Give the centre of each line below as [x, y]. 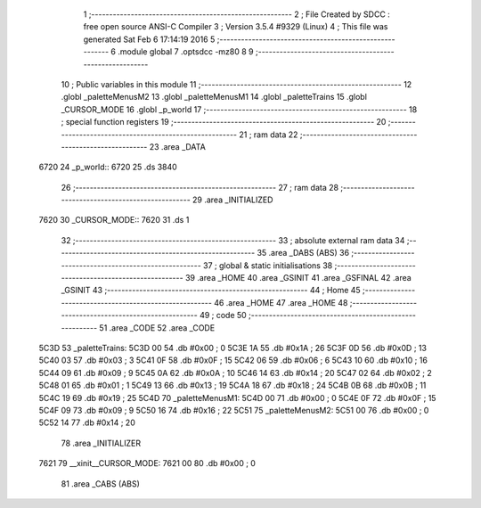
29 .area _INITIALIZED [232, 200]
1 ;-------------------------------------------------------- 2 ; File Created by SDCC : [237, 14]
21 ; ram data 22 [269, 135]
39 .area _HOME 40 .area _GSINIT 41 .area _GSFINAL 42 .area [298, 278]
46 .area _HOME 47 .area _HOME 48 [281, 302]
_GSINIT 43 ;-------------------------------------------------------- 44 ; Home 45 [211, 291]
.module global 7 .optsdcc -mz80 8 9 [185, 52]
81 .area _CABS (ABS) [100, 483]
